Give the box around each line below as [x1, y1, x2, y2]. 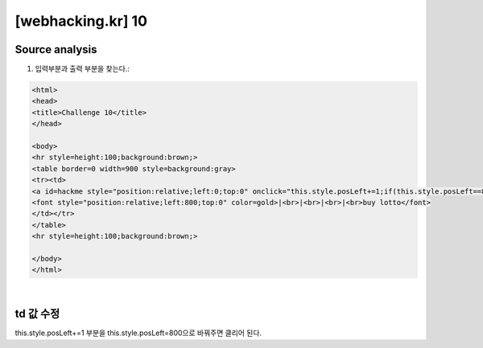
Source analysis [14, 43, 97, 56]
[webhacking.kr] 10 [14, 12, 148, 30]
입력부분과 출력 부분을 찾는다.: [35, 64, 130, 74]
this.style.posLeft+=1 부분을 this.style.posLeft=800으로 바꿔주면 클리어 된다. [14, 328, 262, 338]
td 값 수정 [14, 307, 60, 321]
